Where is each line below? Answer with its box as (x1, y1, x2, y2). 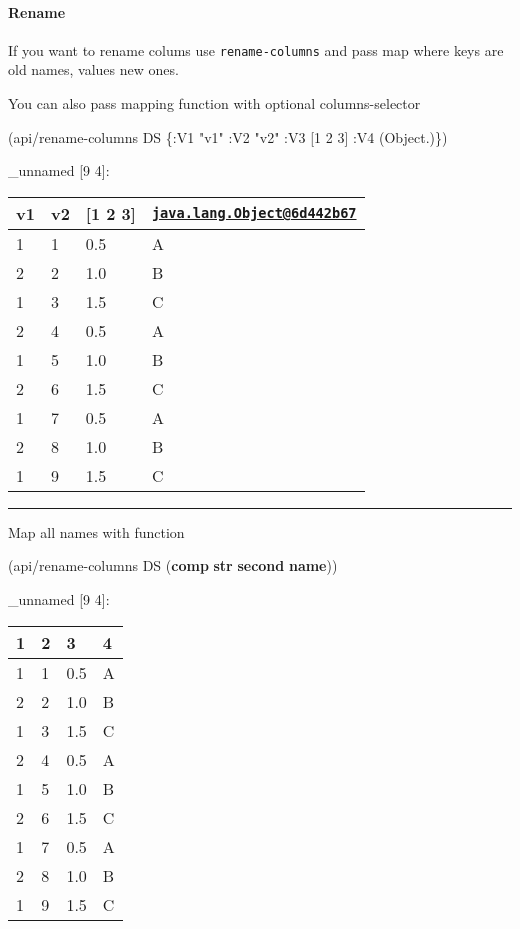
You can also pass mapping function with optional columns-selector (8, 93, 421, 114)
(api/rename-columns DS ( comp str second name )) (8, 555, 338, 576)
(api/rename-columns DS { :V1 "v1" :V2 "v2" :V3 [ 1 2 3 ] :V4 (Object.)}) (8, 126, 448, 147)
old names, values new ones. (8, 59, 179, 80)
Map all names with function (8, 521, 185, 542)
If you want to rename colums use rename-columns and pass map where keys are (8, 39, 504, 60)
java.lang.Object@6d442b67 (151, 205, 357, 222)
